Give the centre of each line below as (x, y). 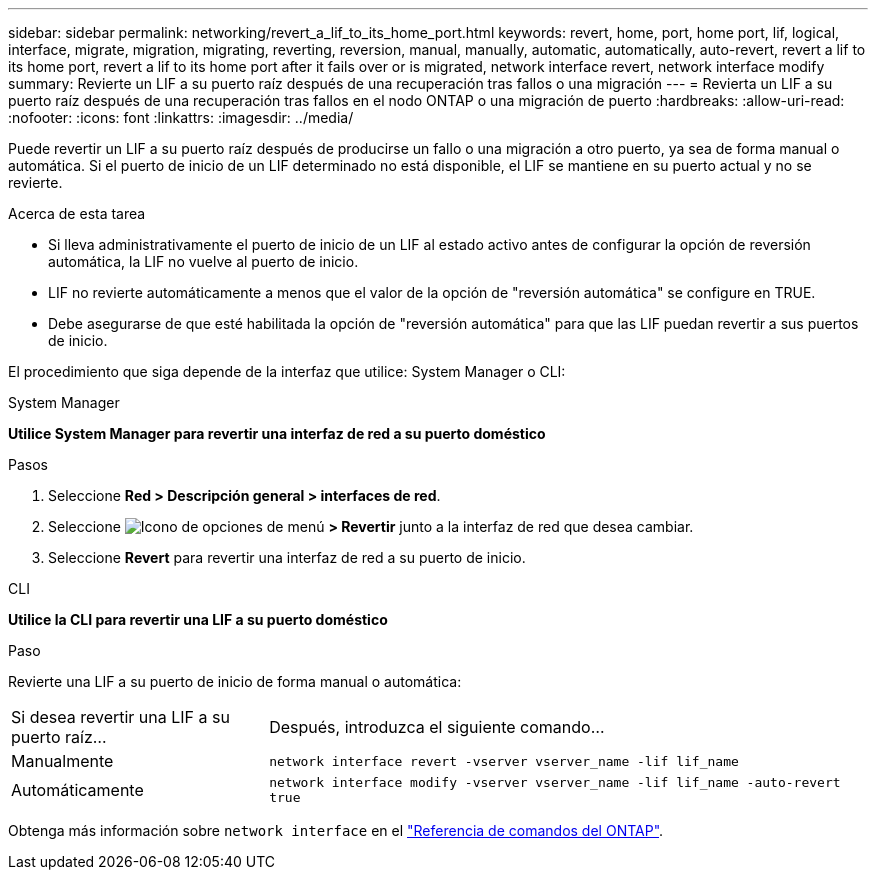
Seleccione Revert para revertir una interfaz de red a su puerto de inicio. (287, 557)
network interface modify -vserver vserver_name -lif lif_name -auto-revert (555, 782)
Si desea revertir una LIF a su (120, 717)
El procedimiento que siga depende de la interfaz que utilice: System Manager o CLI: (287, 371)
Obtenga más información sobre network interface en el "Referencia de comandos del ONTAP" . (336, 830)
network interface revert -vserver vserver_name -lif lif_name (504, 761)
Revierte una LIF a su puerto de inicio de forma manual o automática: (235, 681)
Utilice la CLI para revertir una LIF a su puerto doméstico (198, 619)
